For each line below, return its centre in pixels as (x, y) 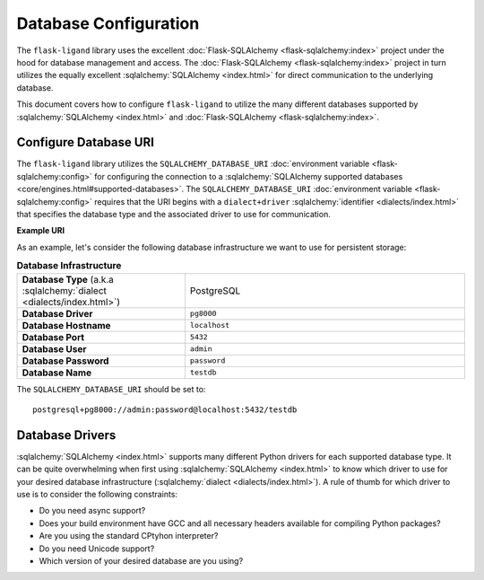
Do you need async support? (92, 511)
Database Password (65, 361)
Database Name (57, 373)
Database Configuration (108, 23)
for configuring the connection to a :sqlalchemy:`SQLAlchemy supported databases (249, 176)
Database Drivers (66, 435)
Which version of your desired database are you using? (141, 560)
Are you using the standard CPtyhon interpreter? (129, 536)
